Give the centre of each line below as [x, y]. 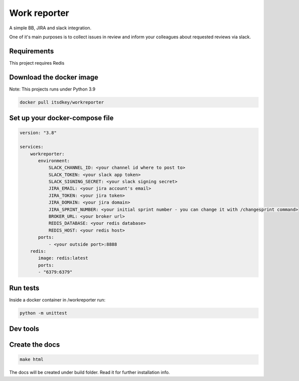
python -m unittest [43, 313]
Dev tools [24, 329]
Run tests [24, 288]
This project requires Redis [37, 63]
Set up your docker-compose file [62, 118]
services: [32, 147]
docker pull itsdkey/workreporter [62, 102]
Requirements [32, 51]
